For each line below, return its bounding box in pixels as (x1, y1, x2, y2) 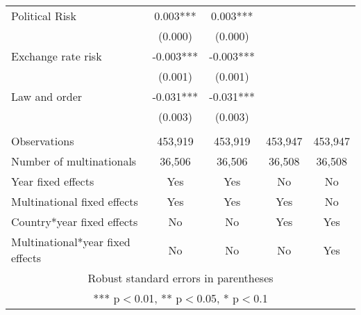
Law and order (11, 88, 83, 104)
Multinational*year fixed (11, 234, 131, 250)
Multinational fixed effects (11, 193, 138, 209)
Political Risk (11, 8, 76, 24)
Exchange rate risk (11, 48, 102, 64)
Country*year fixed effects (11, 213, 138, 229)
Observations (11, 133, 74, 149)
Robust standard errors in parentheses (87, 270, 274, 286)
